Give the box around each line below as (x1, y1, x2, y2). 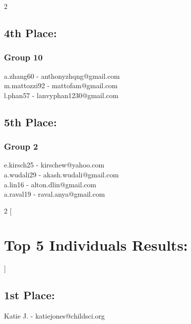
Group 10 (4, 51, 43, 63)
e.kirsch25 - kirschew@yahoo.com (4, 160, 105, 170)
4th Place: (4, 25, 57, 40)
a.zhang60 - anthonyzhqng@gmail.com (4, 70, 120, 81)
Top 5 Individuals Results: (4, 234, 188, 255)
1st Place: (4, 287, 55, 303)
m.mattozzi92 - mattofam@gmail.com (4, 80, 118, 91)
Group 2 (4, 140, 38, 153)
